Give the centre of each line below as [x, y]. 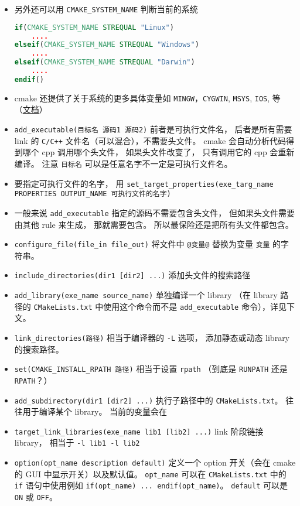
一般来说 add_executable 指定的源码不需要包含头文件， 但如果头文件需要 [155, 212]
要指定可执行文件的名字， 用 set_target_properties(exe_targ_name [144, 183]
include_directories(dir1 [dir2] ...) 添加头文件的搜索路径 [132, 275]
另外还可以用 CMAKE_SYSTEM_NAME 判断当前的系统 [106, 9]
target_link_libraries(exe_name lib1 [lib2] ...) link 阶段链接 [139, 431]
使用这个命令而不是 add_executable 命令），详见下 [199, 306]
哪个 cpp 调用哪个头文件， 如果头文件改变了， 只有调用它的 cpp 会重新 [158, 152]
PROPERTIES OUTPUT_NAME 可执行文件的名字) [93, 194]
